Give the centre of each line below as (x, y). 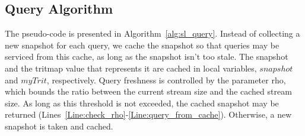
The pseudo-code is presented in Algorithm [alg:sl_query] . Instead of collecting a (152, 33)
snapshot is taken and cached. (59, 126)
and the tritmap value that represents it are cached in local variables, (131, 68)
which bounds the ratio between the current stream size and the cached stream (148, 91)
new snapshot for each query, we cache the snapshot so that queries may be (142, 45)
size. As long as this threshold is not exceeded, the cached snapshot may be (142, 103)
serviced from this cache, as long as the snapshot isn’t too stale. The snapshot (147, 56)
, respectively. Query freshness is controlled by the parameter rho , (166, 80)
